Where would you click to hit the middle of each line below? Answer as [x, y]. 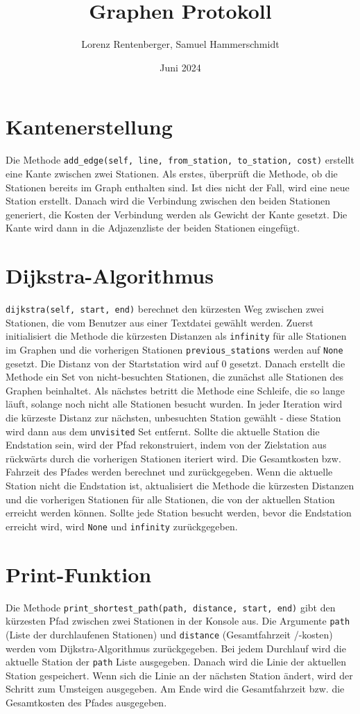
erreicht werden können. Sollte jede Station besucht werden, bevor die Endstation [179, 513]
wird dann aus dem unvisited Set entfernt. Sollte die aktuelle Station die [163, 431]
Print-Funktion [79, 574]
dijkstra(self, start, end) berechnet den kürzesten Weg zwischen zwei [165, 308]
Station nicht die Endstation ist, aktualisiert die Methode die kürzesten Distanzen [180, 485]
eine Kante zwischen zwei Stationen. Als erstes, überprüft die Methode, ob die [172, 173]
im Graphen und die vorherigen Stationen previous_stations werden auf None [174, 349]
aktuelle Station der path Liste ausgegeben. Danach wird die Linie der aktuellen [176, 662]
